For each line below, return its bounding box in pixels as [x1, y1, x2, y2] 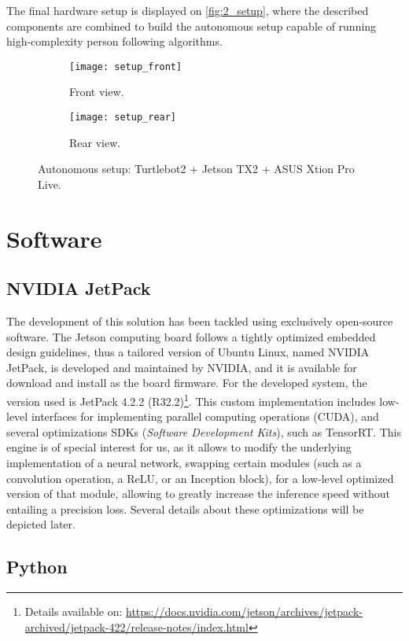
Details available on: [24, 603, 123, 620]
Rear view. [69, 134, 121, 150]
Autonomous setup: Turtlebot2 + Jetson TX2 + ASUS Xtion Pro [38, 160, 355, 177]
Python [6, 554, 68, 579]
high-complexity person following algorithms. [6, 33, 223, 50]
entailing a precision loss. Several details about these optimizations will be [6, 500, 364, 517]
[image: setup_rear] [69, 112, 177, 123]
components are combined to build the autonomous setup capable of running [6, 17, 377, 34]
